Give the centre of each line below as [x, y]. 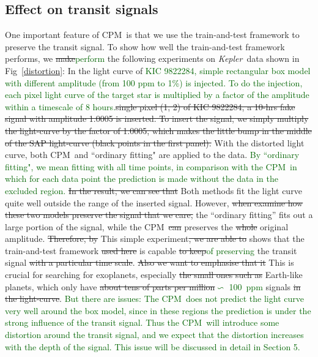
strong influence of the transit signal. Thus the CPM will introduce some [142, 322]
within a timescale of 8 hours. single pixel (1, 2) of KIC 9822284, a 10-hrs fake [150, 106]
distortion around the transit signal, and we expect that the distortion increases [154, 335]
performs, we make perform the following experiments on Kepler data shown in [152, 58]
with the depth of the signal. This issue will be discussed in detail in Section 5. [153, 346]
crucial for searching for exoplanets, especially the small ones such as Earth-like [154, 275]
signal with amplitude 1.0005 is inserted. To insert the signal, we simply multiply [157, 118]
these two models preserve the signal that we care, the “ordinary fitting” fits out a [159, 215]
